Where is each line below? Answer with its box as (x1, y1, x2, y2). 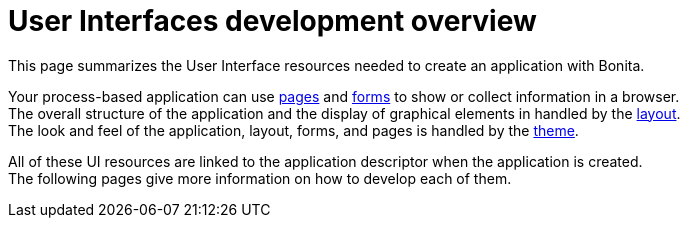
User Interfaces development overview (8, 4, 537, 38)
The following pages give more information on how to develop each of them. (8, 169, 512, 187)
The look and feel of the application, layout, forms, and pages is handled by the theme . (8, 121, 579, 139)
